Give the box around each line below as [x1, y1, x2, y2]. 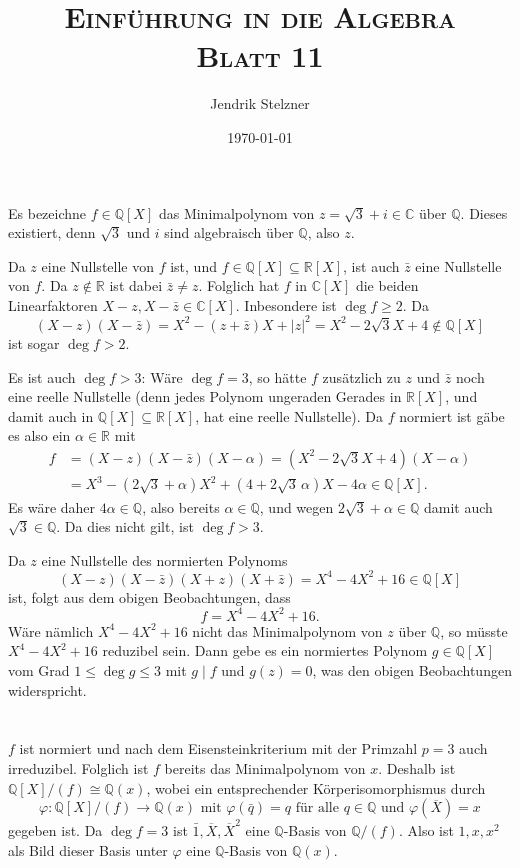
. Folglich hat [198, 275, 280, 296]
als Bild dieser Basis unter [8, 839, 168, 860]
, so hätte [248, 366, 307, 387]
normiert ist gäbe [399, 405, 505, 426]
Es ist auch [8, 366, 76, 387]
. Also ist [398, 819, 454, 840]
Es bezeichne [8, 202, 87, 223]
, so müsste [440, 620, 508, 641]
